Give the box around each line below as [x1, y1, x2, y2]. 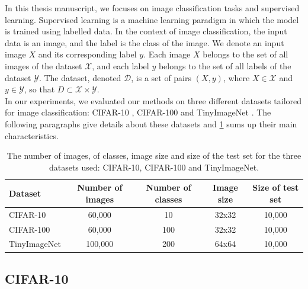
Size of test [252, 181, 299, 194]
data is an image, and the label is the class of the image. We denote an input [5, 36, 284, 49]
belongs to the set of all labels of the [158, 59, 291, 72]
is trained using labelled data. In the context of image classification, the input [5, 25, 287, 37]
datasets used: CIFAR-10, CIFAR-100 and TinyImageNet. [49, 160, 259, 173]
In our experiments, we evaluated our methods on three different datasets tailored [5, 94, 302, 107]
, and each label [92, 59, 149, 72]
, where [223, 71, 250, 84]
